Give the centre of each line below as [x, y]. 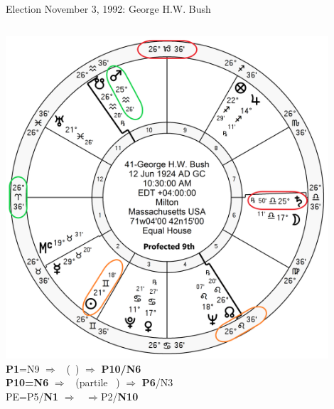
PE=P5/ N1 [32, 396]
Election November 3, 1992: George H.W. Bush [108, 9]
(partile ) [98, 382]
